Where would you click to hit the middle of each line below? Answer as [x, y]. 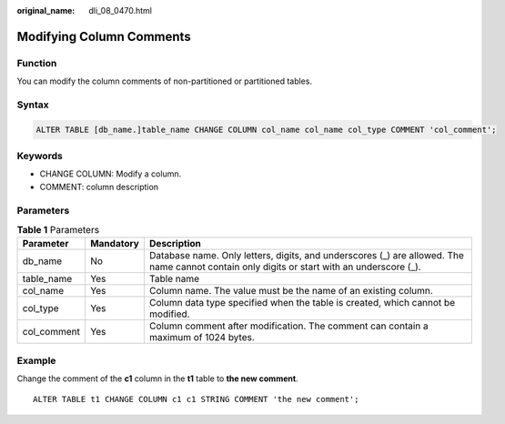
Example [36, 360]
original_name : [46, 10]
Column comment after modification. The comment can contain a [289, 326]
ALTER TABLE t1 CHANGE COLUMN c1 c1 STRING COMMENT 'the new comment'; [196, 399]
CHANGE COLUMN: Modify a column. [111, 174]
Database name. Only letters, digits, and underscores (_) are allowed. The [306, 256]
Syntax [33, 105]
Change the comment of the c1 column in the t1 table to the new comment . [158, 379]
